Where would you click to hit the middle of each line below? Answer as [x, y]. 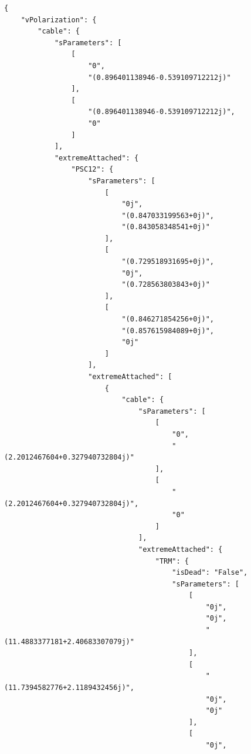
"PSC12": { [92, 170]
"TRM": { [172, 561]
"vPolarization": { [59, 20]
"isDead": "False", [210, 573]
